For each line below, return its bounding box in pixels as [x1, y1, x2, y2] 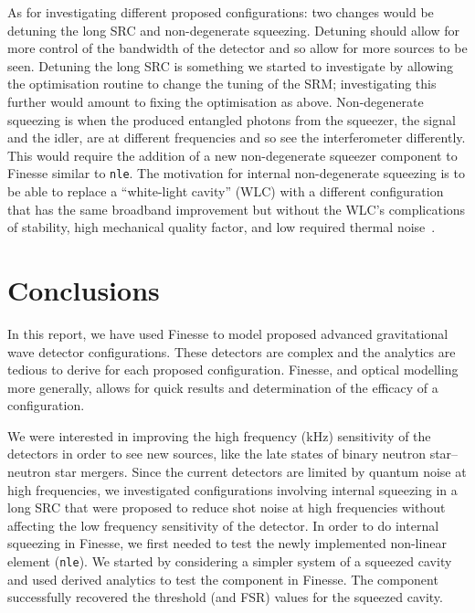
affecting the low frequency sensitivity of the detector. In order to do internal [7, 515, 439, 534]
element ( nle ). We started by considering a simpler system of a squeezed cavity [7, 552, 452, 571]
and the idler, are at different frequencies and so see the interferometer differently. [7, 128, 466, 147]
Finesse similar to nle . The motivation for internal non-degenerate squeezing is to [7, 164, 465, 183]
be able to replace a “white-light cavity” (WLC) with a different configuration [7, 182, 444, 200]
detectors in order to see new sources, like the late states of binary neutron [7, 444, 426, 463]
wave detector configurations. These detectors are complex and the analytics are [7, 342, 456, 361]
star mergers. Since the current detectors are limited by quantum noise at [55, 462, 467, 481]
